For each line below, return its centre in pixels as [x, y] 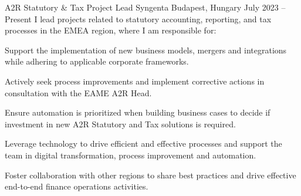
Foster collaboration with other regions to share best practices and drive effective [150, 175]
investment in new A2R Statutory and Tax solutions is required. [120, 124]
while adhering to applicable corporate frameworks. [97, 61]
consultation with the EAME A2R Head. [78, 92]
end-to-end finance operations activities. [77, 186]
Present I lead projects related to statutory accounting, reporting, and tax [138, 18]
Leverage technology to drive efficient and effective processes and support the [143, 143]
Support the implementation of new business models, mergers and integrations [146, 50]
